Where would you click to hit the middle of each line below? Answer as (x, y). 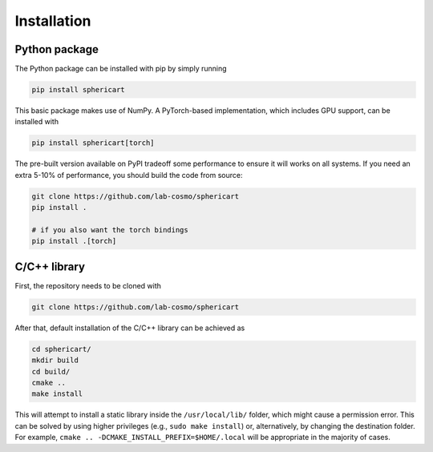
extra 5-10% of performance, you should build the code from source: (129, 175)
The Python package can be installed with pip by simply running (121, 69)
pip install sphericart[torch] (93, 143)
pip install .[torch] (74, 241)
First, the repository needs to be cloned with (88, 285)
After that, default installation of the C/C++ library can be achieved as (130, 328)
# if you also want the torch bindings (110, 230)
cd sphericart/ (61, 349)
